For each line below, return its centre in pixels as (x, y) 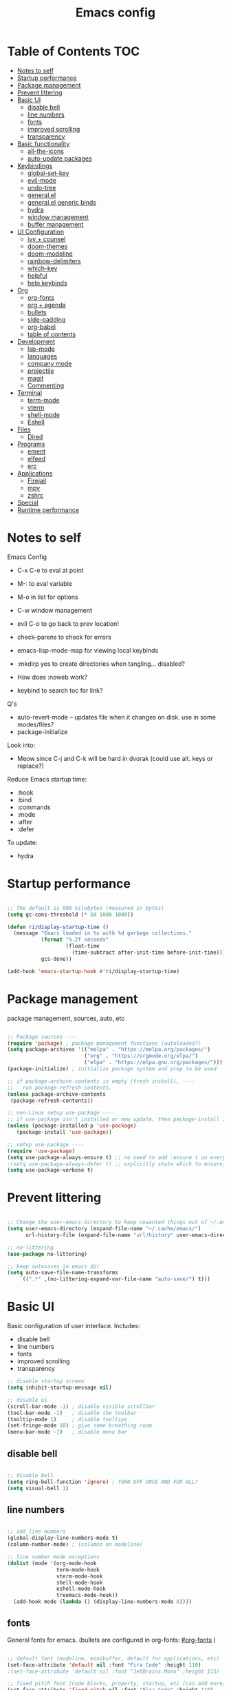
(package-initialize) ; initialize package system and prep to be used (112, 1069)
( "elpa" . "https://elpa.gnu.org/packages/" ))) (153, 1063)
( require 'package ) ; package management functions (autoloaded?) (104, 1043)
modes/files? (35, 724)
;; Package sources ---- (43, 1037)
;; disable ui (27, 1400)
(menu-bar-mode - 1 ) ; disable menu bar (67, 1432)
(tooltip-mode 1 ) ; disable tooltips (67, 1419)
